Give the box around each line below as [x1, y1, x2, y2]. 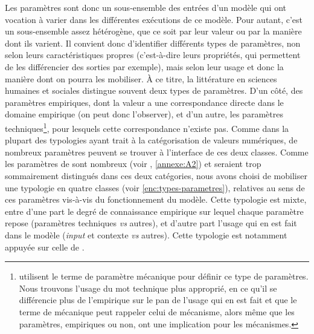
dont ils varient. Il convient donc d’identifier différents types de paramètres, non [5, 36, 301, 49]
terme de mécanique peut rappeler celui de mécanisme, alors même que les [19, 305, 295, 318]
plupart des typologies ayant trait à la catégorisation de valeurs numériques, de [5, 134, 298, 146]
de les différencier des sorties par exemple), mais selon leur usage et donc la [5, 60, 284, 73]
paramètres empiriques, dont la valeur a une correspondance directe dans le [5, 96, 284, 108]
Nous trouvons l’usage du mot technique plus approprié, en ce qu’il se [19, 281, 277, 294]
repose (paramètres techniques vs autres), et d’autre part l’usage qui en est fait [5, 217, 297, 229]
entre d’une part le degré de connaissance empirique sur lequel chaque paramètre [5, 205, 304, 217]
